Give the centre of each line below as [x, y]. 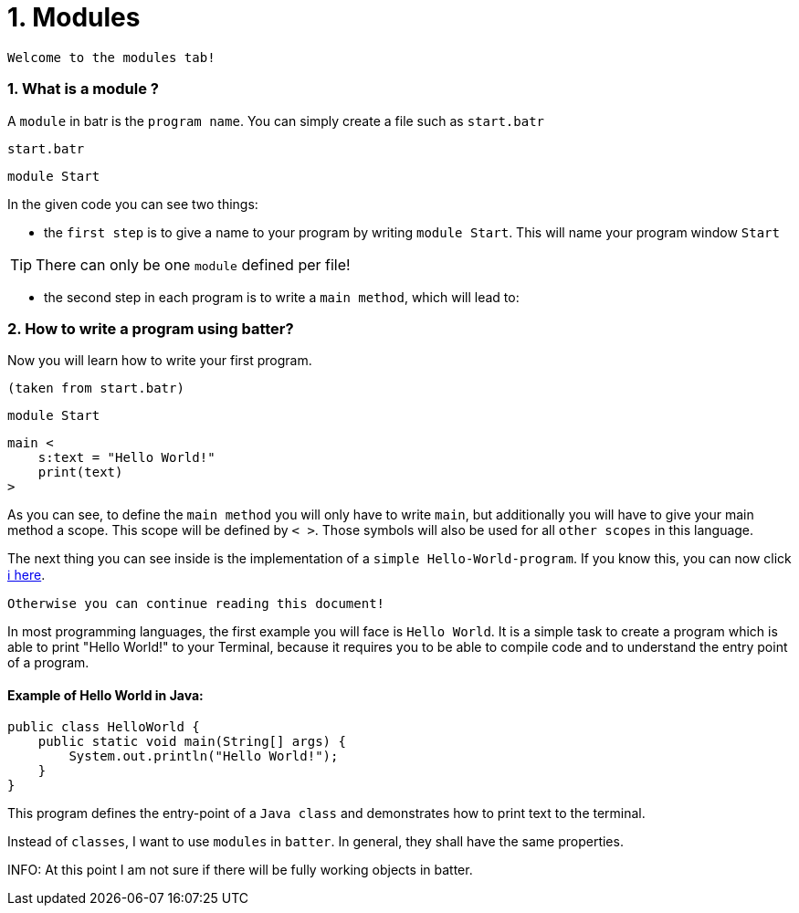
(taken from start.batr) [96, 388]
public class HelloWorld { [104, 727]
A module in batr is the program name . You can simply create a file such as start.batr [276, 121]
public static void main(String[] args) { [192, 742]
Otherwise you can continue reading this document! [196, 604]
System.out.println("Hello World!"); [204, 756]
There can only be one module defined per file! [193, 264]
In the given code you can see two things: [133, 204]
